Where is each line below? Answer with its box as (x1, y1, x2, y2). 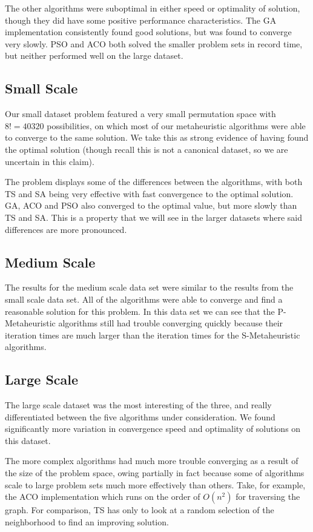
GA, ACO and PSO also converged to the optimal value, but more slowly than (5, 199, 297, 212)
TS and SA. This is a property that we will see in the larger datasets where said (5, 210, 303, 223)
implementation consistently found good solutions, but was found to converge (5, 25, 292, 38)
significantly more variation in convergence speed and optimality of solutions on (5, 422, 301, 435)
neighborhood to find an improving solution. (5, 515, 169, 528)
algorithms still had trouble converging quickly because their (58, 317, 283, 329)
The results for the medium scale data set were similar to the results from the (5, 281, 294, 294)
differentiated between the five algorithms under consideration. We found (5, 410, 275, 423)
